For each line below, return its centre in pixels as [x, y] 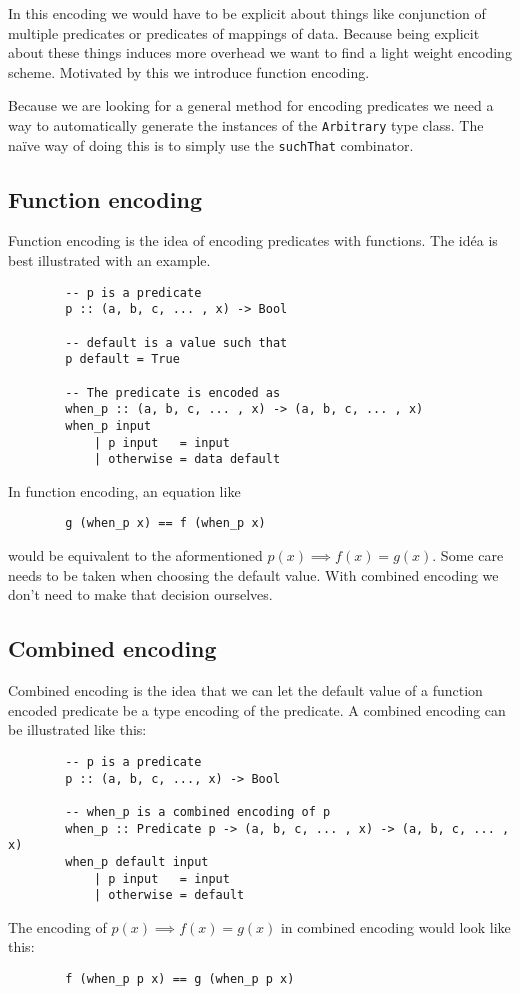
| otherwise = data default [187, 459]
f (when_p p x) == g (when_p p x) [180, 979]
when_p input [108, 425]
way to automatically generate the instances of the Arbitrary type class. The [246, 124]
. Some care [468, 555]
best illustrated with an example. [109, 260]
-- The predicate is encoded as [173, 392]
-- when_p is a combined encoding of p [198, 811]
